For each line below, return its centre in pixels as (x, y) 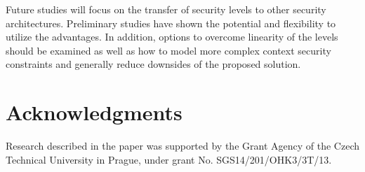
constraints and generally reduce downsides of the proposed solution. (153, 64)
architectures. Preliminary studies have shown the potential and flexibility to (171, 23)
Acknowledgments (94, 112)
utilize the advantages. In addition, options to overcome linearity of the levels (172, 37)
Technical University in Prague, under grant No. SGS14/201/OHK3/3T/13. (169, 159)
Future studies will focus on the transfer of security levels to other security (166, 9)
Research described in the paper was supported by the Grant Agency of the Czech (182, 146)
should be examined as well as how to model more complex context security (168, 50)
